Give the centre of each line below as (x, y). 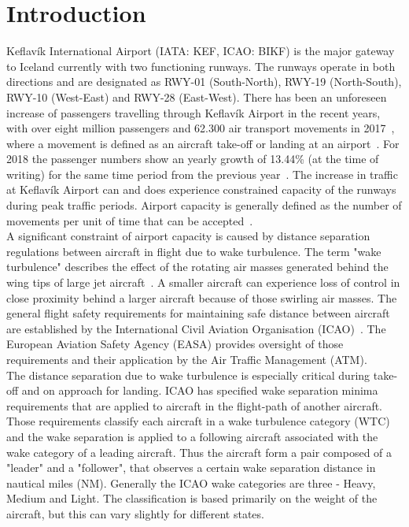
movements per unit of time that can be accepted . (130, 220)
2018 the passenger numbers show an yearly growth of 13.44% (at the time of (193, 159)
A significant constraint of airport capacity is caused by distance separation (188, 236)
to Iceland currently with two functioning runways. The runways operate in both (201, 66)
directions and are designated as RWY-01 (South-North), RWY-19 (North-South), (204, 82)
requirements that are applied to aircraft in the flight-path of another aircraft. (195, 405)
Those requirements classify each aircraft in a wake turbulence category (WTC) (198, 421)
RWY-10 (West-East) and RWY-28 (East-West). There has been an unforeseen (197, 96)
